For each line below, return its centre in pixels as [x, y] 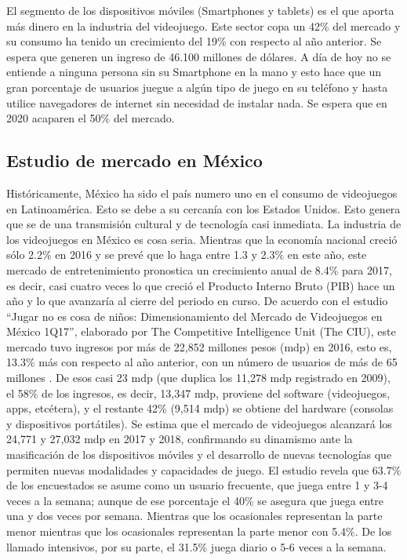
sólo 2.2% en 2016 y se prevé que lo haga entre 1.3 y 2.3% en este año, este [187, 255]
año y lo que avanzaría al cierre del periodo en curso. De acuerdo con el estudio [197, 301]
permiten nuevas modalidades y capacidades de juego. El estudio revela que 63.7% [204, 469]
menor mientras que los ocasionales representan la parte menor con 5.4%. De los [199, 531]
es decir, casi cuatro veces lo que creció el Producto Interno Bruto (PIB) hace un [201, 285]
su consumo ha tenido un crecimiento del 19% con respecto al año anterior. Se [194, 41]
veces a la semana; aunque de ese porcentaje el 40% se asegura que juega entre [195, 500]
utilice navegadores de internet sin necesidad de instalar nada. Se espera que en [197, 102]
